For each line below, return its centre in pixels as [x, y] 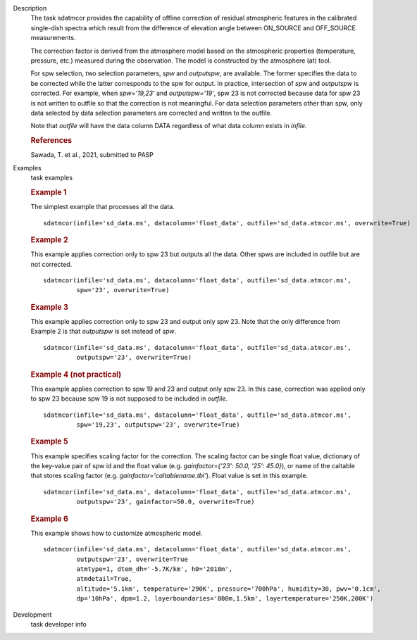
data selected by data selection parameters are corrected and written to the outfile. [151, 113]
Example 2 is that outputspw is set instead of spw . [104, 332]
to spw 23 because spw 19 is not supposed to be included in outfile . [129, 399]
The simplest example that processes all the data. [103, 207]
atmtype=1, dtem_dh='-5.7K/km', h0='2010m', [154, 569]
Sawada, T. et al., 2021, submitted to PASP [92, 155]
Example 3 [49, 307]
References [51, 141]
